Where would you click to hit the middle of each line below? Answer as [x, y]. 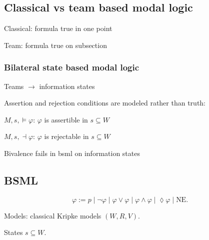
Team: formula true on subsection [55, 45]
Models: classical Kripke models [53, 215]
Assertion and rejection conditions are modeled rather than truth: [105, 103]
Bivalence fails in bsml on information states [72, 153]
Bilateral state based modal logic [72, 67]
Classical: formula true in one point [58, 28]
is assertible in [66, 119]
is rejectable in [66, 136]
